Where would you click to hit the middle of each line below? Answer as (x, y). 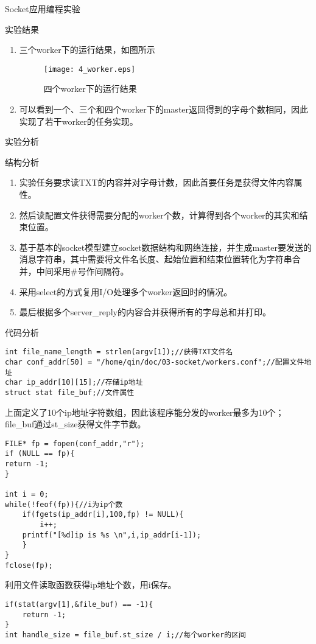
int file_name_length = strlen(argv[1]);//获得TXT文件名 (119, 352)
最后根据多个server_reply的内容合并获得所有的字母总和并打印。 (145, 312)
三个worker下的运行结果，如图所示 (87, 50)
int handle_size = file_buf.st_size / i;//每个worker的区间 (125, 635)
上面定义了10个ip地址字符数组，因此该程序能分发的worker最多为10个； (145, 412)
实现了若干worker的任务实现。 (79, 121)
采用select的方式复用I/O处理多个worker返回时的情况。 (126, 291)
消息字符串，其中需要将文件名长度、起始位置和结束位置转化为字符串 (156, 259)
